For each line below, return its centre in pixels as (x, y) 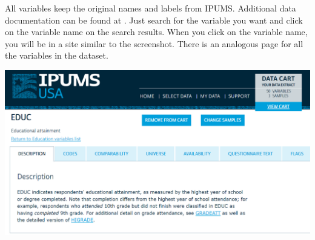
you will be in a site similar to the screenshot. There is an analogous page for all (154, 43)
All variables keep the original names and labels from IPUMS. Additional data (151, 8)
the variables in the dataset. (57, 55)
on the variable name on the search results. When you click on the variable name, (156, 32)
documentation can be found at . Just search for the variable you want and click (154, 20)
